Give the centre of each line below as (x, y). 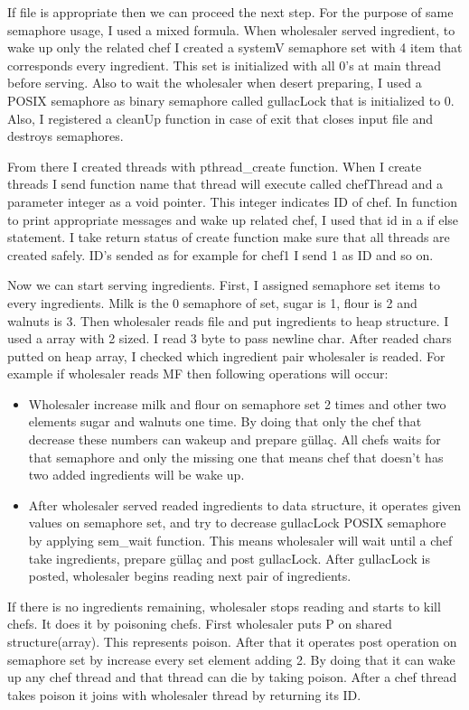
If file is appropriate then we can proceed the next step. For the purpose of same (230, 12)
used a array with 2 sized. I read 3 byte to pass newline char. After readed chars (230, 338)
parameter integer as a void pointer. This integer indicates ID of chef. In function (233, 201)
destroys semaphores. (66, 136)
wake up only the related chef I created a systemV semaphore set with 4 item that (235, 47)
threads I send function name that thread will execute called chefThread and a (225, 184)
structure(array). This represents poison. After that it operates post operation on (232, 641)
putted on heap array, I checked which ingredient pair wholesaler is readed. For (226, 355)
